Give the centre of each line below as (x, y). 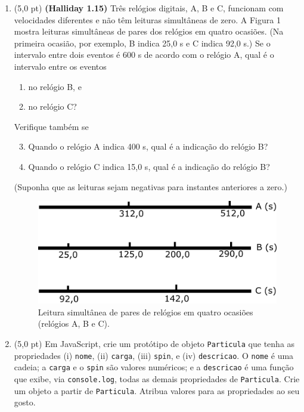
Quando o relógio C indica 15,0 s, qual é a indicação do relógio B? (149, 166)
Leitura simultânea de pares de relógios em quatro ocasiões (145, 312)
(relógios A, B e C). (74, 323)
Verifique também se (51, 126)
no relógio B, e (55, 86)
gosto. (25, 402)
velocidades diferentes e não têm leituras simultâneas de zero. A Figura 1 (147, 19)
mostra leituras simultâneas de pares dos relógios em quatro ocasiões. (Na (149, 31)
